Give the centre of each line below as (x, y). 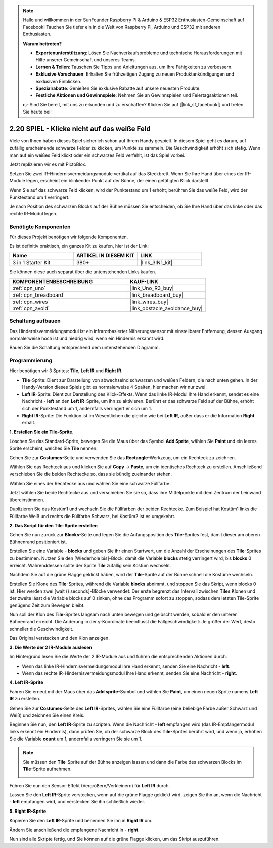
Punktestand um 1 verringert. (39, 197)
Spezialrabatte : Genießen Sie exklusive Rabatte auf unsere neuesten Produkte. (118, 88)
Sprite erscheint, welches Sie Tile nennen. (54, 448)
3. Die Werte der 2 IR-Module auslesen (51, 647)
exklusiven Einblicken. (59, 81)
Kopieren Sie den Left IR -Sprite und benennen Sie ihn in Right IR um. (81, 821)
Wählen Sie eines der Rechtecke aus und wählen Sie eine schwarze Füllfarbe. (90, 483)
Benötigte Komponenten (40, 227)
